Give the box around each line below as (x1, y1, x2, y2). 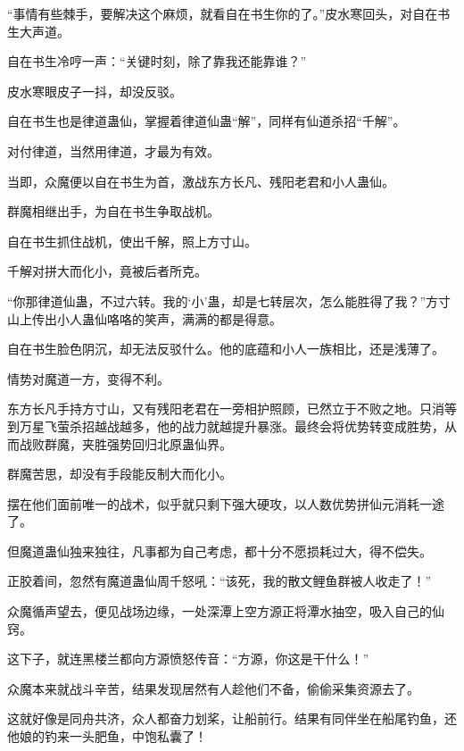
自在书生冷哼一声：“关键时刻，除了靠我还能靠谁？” (7, 52, 307, 71)
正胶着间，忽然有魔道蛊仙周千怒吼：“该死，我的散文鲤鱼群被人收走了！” (7, 572, 432, 590)
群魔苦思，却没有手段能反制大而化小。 (7, 464, 232, 483)
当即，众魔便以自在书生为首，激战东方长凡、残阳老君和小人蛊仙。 (7, 171, 394, 190)
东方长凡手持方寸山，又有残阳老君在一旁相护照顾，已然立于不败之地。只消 (7, 399, 444, 418)
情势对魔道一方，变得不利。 (7, 369, 170, 388)
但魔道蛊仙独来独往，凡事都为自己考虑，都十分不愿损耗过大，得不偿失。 (7, 541, 432, 560)
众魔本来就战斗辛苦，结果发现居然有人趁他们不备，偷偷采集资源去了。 (7, 679, 419, 697)
